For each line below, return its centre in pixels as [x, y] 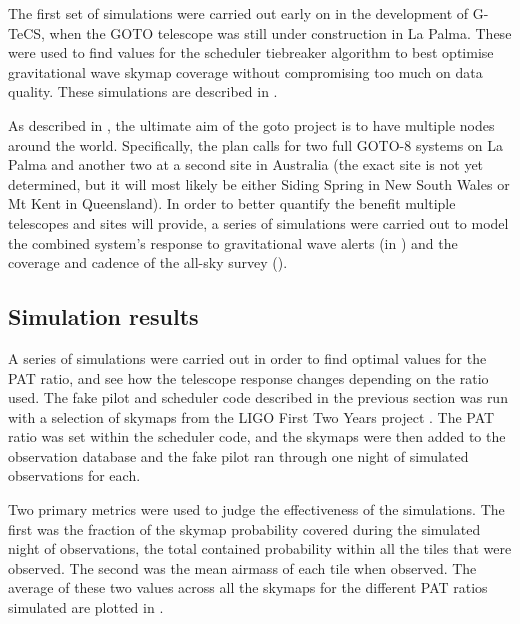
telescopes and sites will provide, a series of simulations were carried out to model [258, 222]
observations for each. [74, 475]
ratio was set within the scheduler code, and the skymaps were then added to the [257, 436]
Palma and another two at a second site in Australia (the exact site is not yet [246, 164]
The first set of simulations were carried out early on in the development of [238, 13]
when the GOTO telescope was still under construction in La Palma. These [280, 32]
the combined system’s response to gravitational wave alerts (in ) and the [233, 242]
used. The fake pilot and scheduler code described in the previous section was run [258, 397]
